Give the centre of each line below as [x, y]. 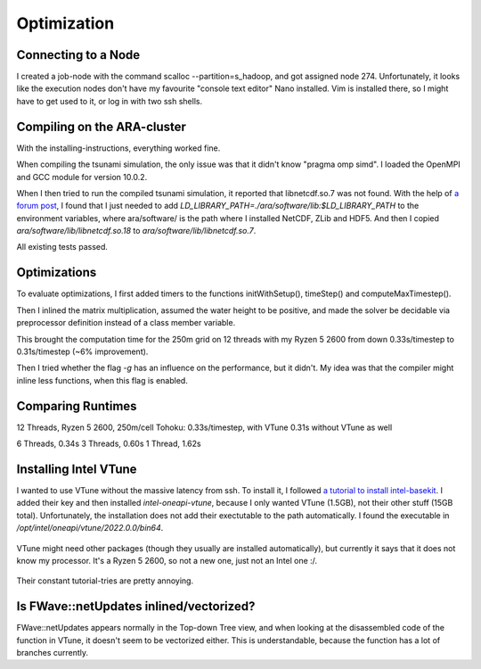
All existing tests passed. [62, 247]
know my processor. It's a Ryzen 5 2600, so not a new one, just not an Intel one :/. [167, 560]
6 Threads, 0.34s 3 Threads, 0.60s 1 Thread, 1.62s [109, 444]
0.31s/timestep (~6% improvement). [82, 351]
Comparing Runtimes [77, 406]
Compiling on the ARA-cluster [102, 126]
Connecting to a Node [78, 55]
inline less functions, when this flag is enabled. [102, 380]
